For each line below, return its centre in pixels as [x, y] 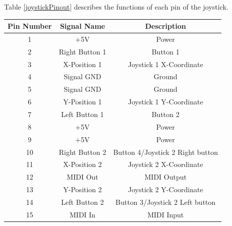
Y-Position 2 [82, 189]
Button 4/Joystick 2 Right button [166, 152]
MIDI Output [165, 177]
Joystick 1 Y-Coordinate [165, 102]
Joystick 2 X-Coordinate [165, 164]
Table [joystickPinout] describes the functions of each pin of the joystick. [116, 7]
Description [165, 26]
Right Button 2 [82, 152]
